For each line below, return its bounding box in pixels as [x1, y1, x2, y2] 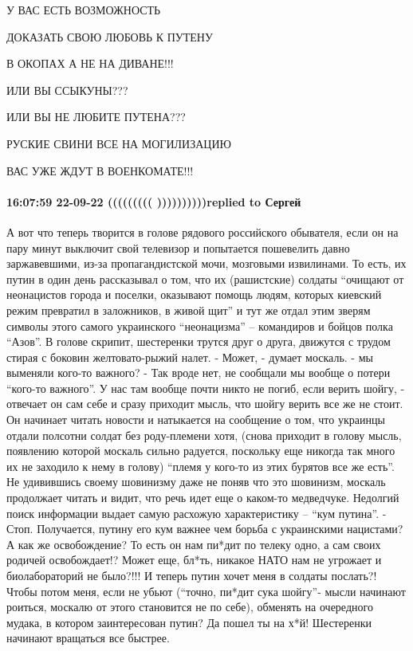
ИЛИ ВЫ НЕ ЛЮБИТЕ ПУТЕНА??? [6, 108, 186, 125]
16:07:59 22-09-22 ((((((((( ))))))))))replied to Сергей [6, 193, 301, 210]
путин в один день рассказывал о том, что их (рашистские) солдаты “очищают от [6, 270, 404, 287]
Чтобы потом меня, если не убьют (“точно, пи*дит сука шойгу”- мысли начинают [6, 582, 406, 599]
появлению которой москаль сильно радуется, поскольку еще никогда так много [6, 442, 395, 459]
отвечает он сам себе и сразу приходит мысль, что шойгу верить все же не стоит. [6, 395, 403, 412]
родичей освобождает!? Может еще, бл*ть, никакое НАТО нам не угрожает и [6, 551, 382, 568]
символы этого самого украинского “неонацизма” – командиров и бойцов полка [6, 317, 393, 334]
